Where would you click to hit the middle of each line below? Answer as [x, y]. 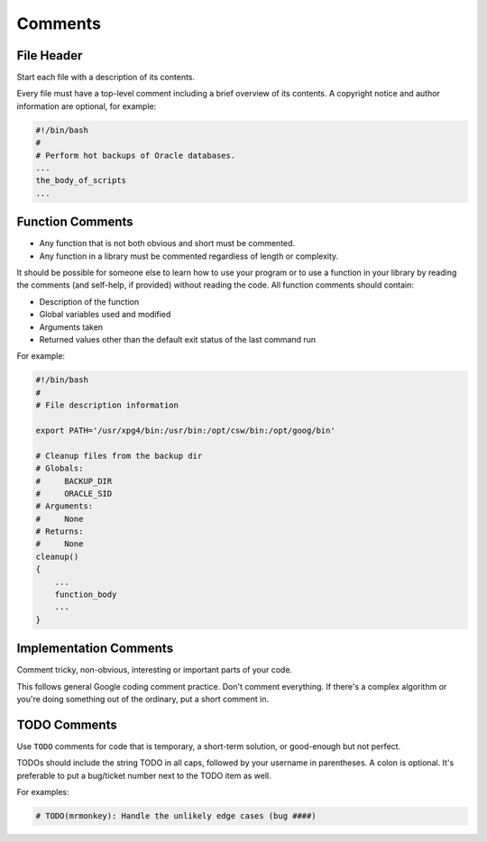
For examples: [43, 792]
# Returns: [60, 531]
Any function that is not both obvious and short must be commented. [167, 243]
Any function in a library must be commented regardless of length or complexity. [189, 256]
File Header [50, 55]
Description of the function [89, 301]
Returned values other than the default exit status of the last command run [178, 340]
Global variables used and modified [105, 315]
